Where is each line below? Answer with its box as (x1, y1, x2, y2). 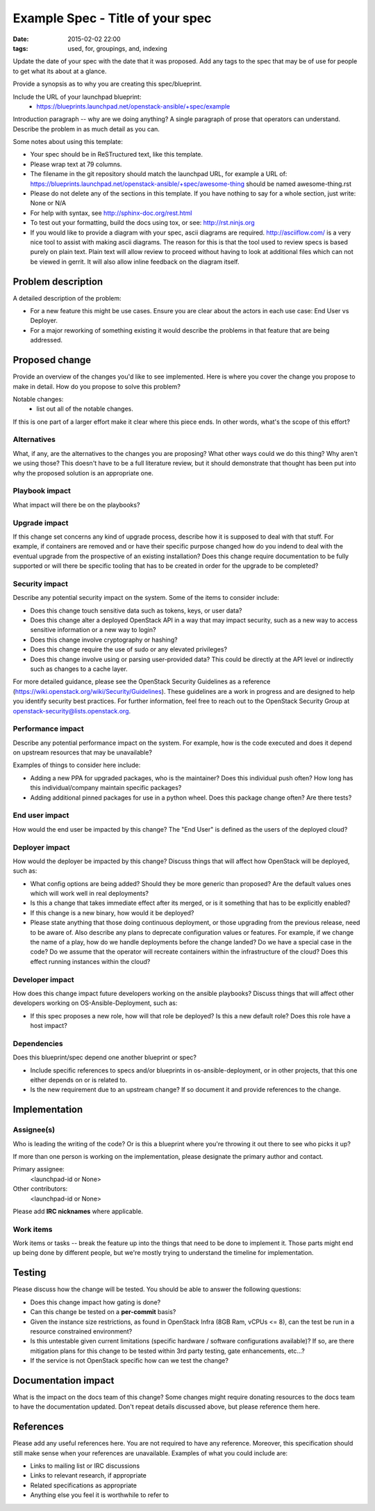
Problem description (12, 276, 103, 287)
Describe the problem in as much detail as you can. (12, 125, 160, 133)
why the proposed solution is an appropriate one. (12, 468, 154, 477)
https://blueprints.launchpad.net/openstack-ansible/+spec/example (36, 102, 231, 111)
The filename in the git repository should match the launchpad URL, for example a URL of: (30, 170, 287, 178)
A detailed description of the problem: (12, 294, 122, 302)
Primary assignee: (12, 1165, 65, 1173)
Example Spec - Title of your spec (12, 10, 212, 26)
